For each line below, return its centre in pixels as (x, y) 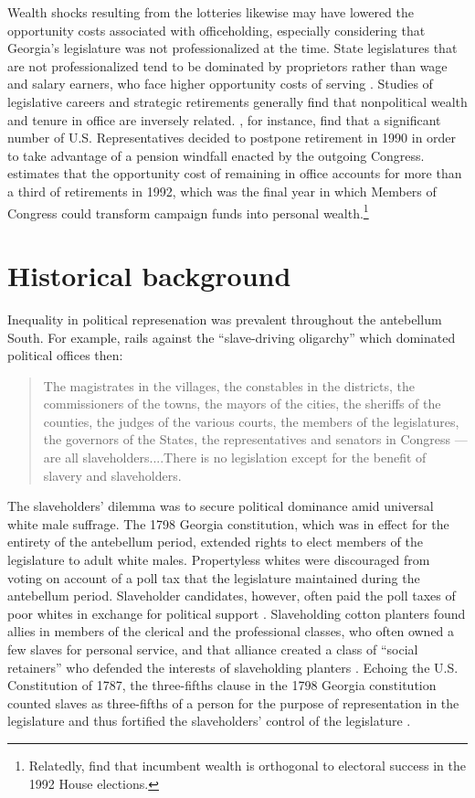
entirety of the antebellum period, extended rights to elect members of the (215, 542)
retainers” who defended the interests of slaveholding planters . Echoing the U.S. (233, 667)
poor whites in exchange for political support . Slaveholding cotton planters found (237, 613)
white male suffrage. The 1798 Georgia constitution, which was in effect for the (228, 523)
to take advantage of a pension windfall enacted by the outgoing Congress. (216, 155)
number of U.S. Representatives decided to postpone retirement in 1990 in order (232, 138)
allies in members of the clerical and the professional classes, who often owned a (231, 631)
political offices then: (65, 355)
